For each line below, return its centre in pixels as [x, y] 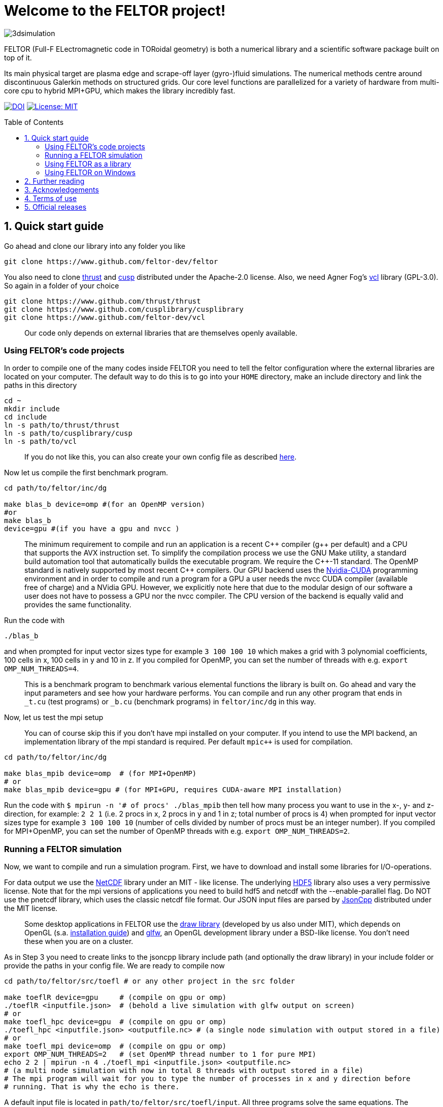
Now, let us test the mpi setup [54, 718]
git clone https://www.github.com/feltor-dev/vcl [105, 317]
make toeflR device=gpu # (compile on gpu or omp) [115, 998]
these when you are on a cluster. [79, 941]
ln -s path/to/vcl [41, 442]
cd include [26, 417]
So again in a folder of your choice [62, 285]
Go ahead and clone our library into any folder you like [95, 246]
